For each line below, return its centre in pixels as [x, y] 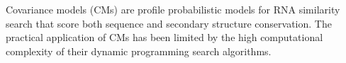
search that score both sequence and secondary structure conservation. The [169, 23]
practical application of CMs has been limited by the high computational [164, 37]
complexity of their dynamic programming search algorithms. [139, 51]
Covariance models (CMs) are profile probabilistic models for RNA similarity [173, 9]
